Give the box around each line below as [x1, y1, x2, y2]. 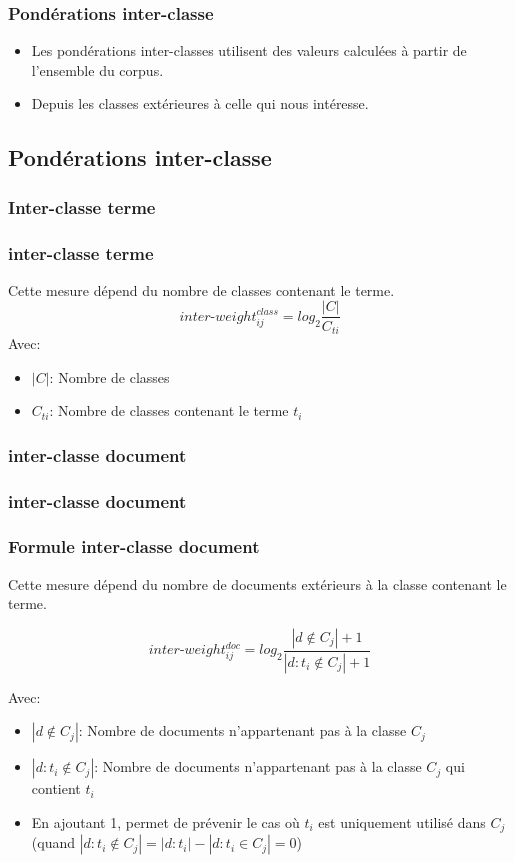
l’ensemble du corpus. [31, 59, 164, 80]
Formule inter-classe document [8, 534, 260, 559]
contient [31, 778, 81, 799]
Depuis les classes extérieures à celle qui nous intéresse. [31, 93, 369, 114]
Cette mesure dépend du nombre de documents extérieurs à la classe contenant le [8, 573, 507, 594]
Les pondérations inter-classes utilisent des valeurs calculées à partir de [31, 40, 467, 61]
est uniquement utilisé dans [318, 811, 486, 832]
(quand [31, 832, 75, 853]
